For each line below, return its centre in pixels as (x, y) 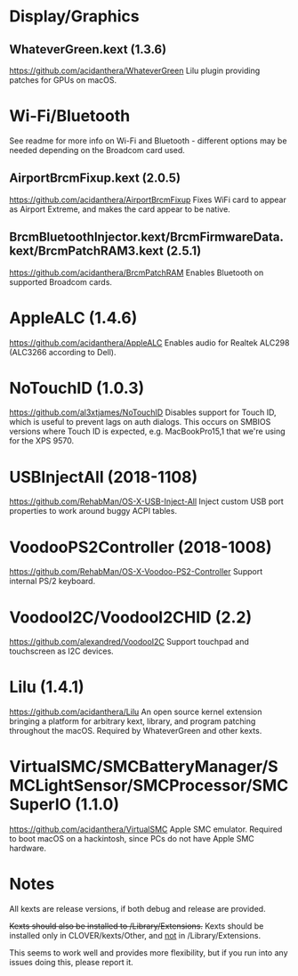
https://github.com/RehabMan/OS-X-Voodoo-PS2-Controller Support (136, 572)
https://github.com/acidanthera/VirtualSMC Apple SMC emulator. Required (146, 829)
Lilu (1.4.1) (47, 687)
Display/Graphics (74, 16)
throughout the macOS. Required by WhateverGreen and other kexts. (136, 731)
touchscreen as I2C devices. (61, 651)
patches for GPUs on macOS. (63, 80)
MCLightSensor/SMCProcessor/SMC (149, 786)
